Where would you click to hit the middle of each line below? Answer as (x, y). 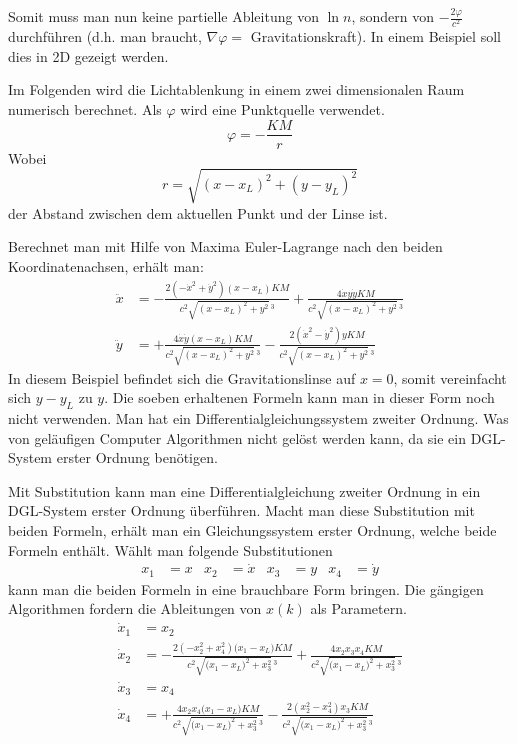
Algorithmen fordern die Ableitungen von (135, 608)
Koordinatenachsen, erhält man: (106, 265)
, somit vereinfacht (450, 377)
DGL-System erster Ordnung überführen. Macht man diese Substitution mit (241, 510)
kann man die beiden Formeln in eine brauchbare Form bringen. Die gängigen (246, 588)
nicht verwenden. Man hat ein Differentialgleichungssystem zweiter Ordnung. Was (258, 417)
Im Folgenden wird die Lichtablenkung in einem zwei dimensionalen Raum (236, 89)
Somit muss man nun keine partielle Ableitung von (163, 16)
